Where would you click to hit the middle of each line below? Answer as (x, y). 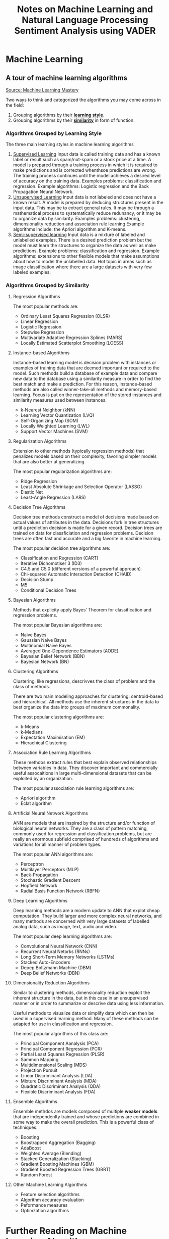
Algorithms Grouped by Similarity (48, 285)
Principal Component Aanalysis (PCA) (60, 1043)
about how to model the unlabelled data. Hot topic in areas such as (82, 262)
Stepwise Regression (42, 332)
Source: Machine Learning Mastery (42, 90)
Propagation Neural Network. (43, 192)
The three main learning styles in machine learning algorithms (70, 145)
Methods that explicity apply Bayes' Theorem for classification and (82, 609)
